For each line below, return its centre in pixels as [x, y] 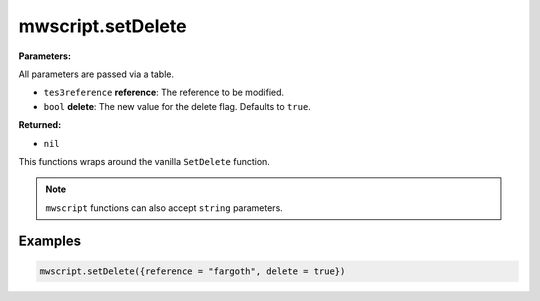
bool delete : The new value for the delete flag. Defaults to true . [177, 106]
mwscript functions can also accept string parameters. [164, 207]
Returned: [40, 125]
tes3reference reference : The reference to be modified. [164, 92]
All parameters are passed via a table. [96, 74]
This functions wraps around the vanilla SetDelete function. [144, 161]
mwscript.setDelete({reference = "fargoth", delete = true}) [192, 271]
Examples [50, 241]
